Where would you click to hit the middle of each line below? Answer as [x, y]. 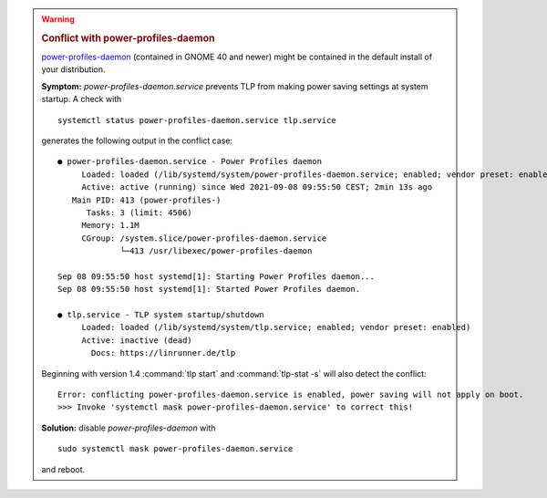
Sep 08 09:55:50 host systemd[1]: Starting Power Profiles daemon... [217, 276]
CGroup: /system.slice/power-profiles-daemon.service [204, 238]
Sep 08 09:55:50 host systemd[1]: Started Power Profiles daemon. [209, 289]
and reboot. [63, 469]
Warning [58, 19]
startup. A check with [82, 99]
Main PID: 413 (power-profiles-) [146, 200]
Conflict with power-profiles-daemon [128, 38]
